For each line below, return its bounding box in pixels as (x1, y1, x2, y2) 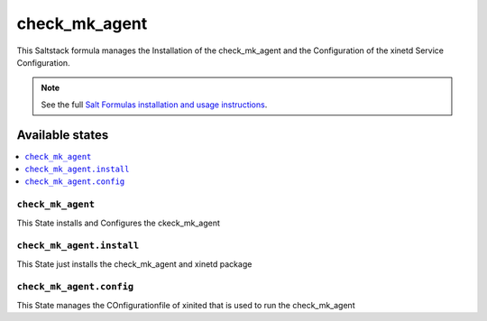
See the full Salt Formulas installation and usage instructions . (41, 99, 268, 110)
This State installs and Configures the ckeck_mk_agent (16, 217, 221, 228)
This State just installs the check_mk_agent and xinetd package (16, 258, 253, 270)
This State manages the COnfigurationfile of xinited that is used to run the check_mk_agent (16, 299, 355, 310)
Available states (16, 127, 109, 142)
